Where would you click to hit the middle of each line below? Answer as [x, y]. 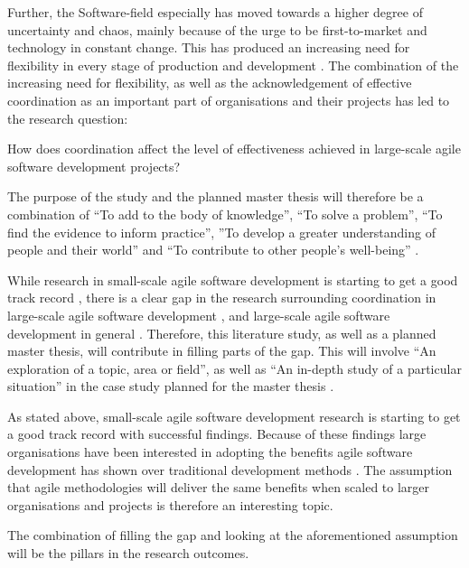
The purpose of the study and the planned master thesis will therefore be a [216, 196]
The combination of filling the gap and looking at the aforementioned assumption [233, 535]
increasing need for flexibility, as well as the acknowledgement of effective [210, 83]
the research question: [68, 118]
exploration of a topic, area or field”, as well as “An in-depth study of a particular [234, 368]
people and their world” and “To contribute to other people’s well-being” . [213, 250]
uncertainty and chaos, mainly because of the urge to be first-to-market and [217, 29]
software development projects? [94, 166]
